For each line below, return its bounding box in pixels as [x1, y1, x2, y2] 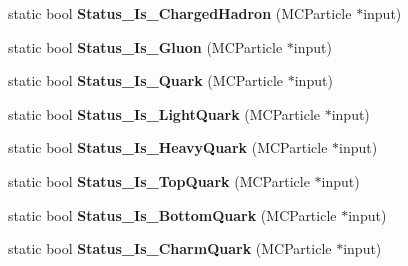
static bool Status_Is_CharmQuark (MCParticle [8, 238, 332, 259]
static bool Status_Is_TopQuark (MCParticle [8, 170, 310, 191]
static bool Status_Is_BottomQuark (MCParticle [8, 204, 337, 225]
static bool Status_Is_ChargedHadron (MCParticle [8, 3, 352, 23]
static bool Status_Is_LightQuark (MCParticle [8, 103, 321, 124]
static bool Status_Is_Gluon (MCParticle [8, 36, 283, 57]
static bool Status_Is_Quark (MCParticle [8, 70, 284, 91]
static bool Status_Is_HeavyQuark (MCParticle [8, 137, 328, 158]
